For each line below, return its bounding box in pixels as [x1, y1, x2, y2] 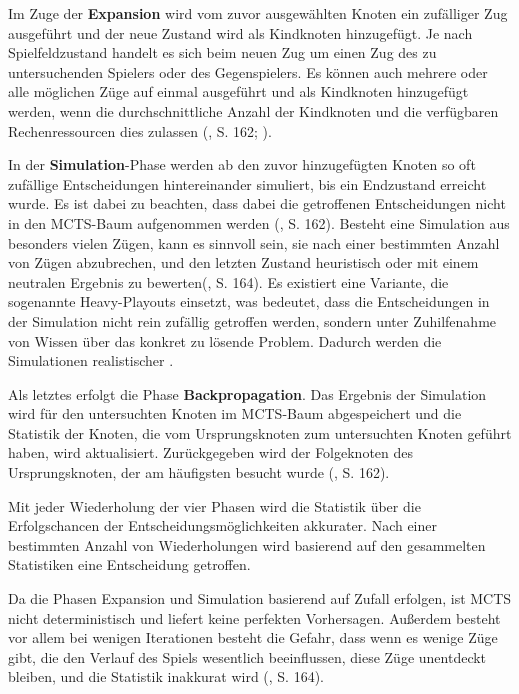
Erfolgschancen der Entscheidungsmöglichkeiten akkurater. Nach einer [8, 515, 438, 536]
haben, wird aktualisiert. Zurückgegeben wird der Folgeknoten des [8, 442, 414, 463]
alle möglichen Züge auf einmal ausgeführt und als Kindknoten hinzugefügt [8, 81, 469, 102]
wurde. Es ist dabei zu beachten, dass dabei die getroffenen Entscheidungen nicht [8, 193, 506, 214]
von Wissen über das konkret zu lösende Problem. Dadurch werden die [8, 330, 442, 351]
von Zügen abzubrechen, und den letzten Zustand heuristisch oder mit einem [8, 252, 479, 273]
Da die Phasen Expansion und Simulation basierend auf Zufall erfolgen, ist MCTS [8, 588, 512, 609]
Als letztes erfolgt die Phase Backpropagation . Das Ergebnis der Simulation [8, 383, 487, 404]
